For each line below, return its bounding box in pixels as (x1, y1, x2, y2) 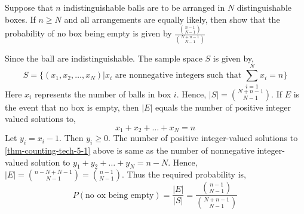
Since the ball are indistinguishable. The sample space (5, 51, 202, 64)
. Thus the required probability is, (121, 168, 246, 181)
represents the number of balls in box (34, 87, 171, 100)
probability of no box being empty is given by (5, 27, 172, 39)
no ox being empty (85, 191, 154, 200)
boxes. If (5, 13, 36, 25)
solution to (30, 155, 70, 168)
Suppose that (5, 1, 53, 13)
